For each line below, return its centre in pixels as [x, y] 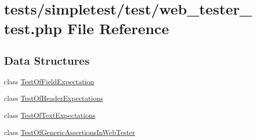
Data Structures [47, 60]
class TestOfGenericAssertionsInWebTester [70, 132]
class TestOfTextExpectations [50, 115]
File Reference [118, 28]
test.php [33, 28]
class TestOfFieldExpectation [49, 81]
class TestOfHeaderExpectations [54, 98]
